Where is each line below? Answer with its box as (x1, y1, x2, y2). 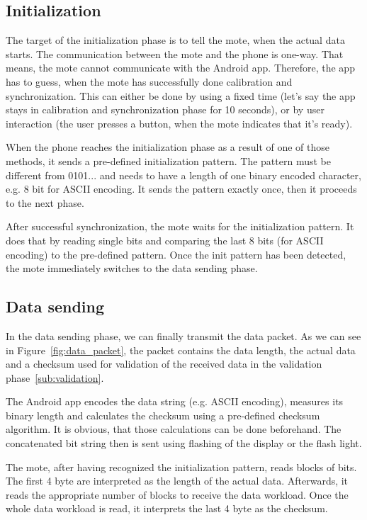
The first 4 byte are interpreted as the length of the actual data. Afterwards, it (6, 473, 349, 488)
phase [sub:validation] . (6, 370, 104, 385)
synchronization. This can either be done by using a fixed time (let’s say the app (6, 88, 356, 103)
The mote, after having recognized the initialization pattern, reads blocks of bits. (6, 459, 357, 474)
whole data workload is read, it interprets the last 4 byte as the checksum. (6, 501, 328, 516)
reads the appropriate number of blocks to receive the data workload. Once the (6, 487, 349, 502)
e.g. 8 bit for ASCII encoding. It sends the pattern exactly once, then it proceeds (6, 181, 357, 196)
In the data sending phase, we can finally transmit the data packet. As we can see (6, 328, 361, 343)
